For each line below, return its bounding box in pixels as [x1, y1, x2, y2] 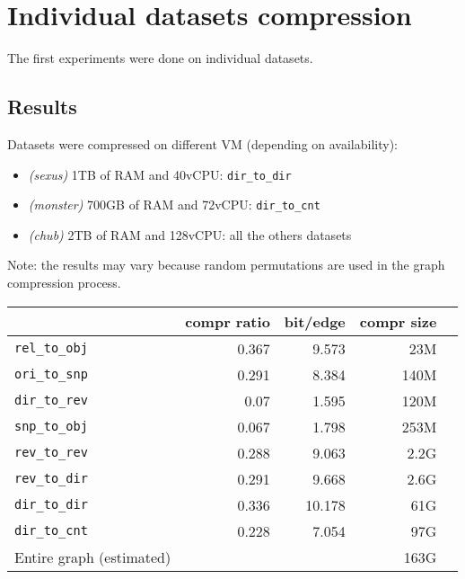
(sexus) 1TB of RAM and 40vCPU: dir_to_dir [28, 165, 292, 183]
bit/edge [284, 310, 346, 332]
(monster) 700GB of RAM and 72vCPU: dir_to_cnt [28, 195, 320, 214]
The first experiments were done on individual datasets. [7, 49, 313, 67]
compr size [359, 310, 437, 332]
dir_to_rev [14, 393, 88, 408]
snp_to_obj [14, 419, 88, 434]
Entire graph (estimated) [14, 546, 171, 567]
